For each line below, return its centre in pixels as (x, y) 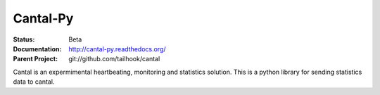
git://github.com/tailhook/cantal (114, 59)
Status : (24, 39)
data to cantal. (34, 82)
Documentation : (37, 49)
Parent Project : (36, 59)
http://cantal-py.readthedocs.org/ (117, 49)
